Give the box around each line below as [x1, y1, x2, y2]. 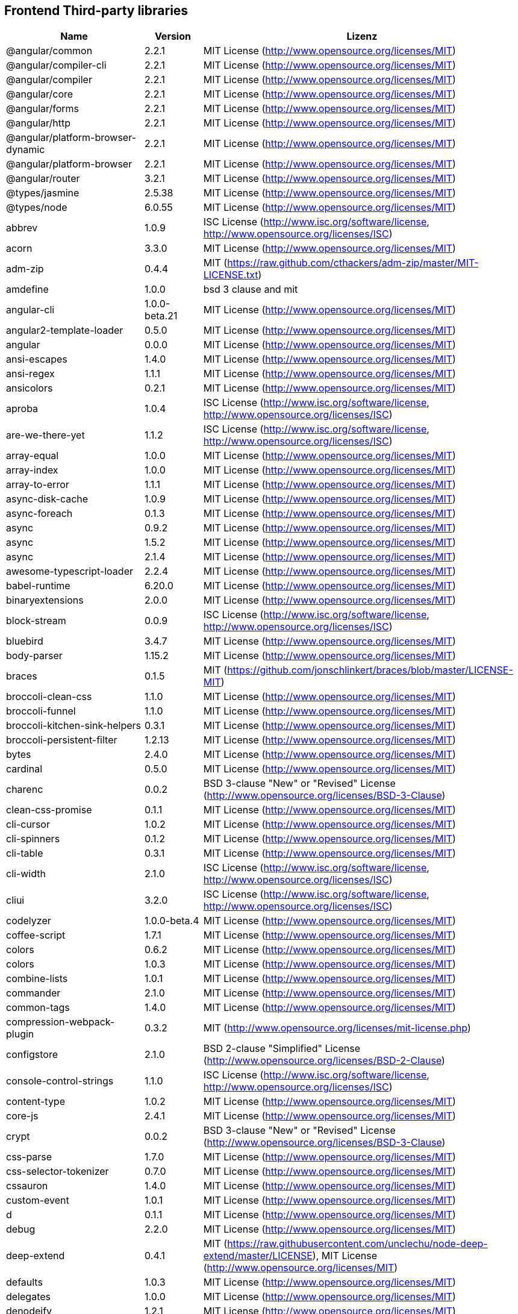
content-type [6, 1095, 65, 1108]
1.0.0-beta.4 [145, 915, 199, 927]
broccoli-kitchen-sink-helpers [6, 719, 142, 732]
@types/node [6, 201, 67, 214]
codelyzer [6, 915, 51, 927]
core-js [6, 1110, 39, 1122]
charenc [6, 783, 43, 796]
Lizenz [346, 30, 378, 43]
